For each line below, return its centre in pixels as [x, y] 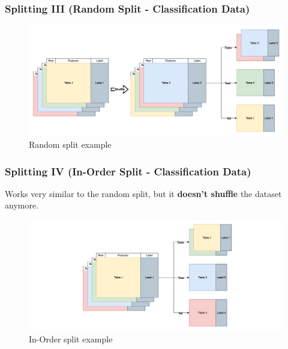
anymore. [22, 205]
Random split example [70, 144]
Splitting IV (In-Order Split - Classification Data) [128, 171]
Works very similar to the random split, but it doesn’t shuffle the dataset [143, 193]
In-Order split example [71, 338]
